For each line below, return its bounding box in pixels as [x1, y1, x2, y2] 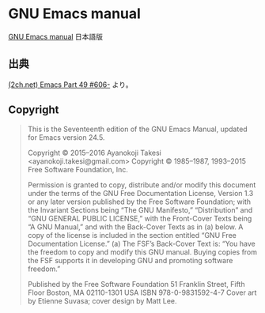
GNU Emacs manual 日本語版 [8, 32, 104, 41]
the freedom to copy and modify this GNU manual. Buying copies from [27, 247, 258, 257]
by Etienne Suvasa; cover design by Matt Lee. [27, 296, 177, 305]
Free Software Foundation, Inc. [27, 164, 129, 174]
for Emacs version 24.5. [27, 132, 105, 142]
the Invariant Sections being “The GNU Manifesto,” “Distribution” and [27, 205, 253, 214]
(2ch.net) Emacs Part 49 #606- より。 [8, 80, 133, 89]
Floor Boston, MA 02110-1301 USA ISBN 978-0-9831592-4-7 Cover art [27, 288, 257, 297]
